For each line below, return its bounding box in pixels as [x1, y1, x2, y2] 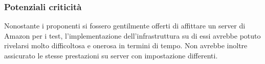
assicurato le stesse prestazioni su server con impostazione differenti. [4, 50, 218, 60]
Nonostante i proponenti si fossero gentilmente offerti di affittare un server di [4, 20, 246, 31]
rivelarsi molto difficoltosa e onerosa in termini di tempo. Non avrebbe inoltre [4, 40, 248, 51]
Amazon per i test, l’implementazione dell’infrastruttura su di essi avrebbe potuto [4, 30, 261, 41]
